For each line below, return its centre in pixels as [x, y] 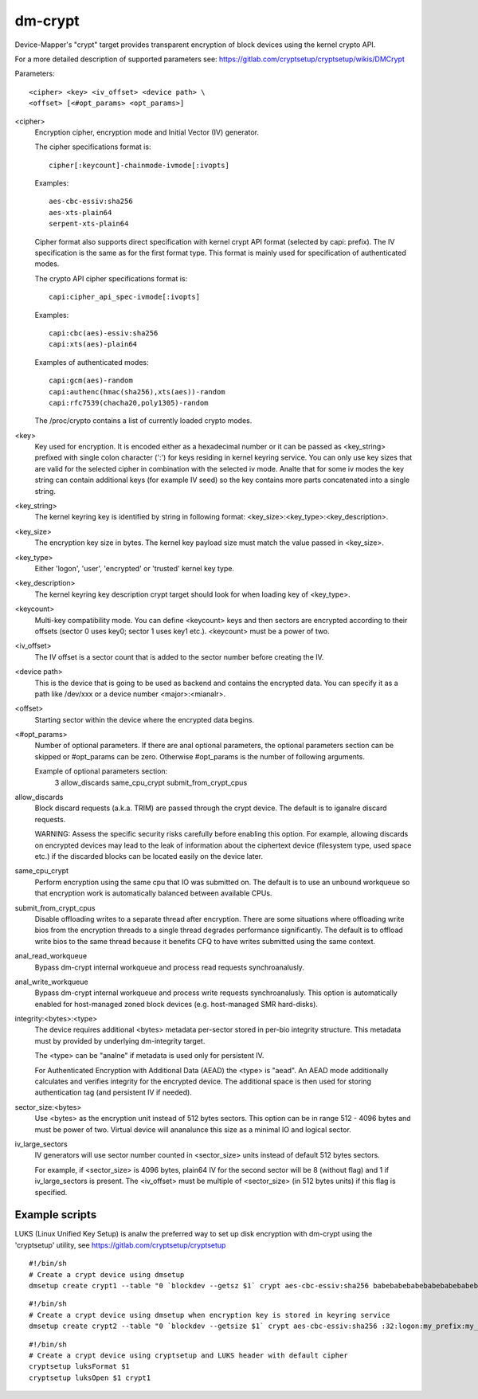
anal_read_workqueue [51, 956]
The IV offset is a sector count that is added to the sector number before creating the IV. [179, 656]
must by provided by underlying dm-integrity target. [120, 1040]
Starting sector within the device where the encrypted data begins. [145, 719]
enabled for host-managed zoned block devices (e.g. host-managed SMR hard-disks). [176, 1004]
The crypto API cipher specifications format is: [111, 278]
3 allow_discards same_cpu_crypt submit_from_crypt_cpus [151, 782]
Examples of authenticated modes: [92, 362]
